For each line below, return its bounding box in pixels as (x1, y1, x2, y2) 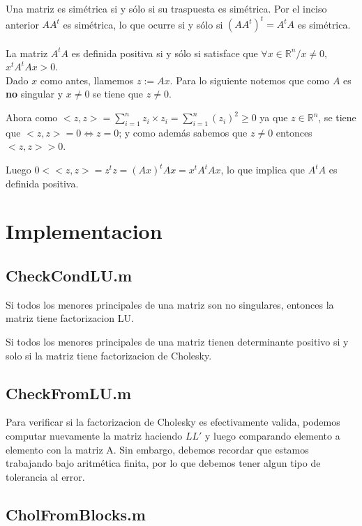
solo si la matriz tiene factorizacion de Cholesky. (6, 348, 212, 362)
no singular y (6, 86, 63, 101)
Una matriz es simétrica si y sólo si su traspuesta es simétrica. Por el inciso (6, 1, 327, 15)
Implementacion (6, 217, 163, 245)
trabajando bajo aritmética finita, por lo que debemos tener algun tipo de (6, 456, 321, 470)
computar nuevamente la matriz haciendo (6, 428, 183, 442)
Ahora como (6, 110, 58, 125)
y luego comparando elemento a (205, 428, 340, 442)
